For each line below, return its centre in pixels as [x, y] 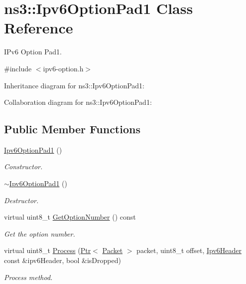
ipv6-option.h [63, 68]
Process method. [28, 277]
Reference [39, 28]
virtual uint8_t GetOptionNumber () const [70, 217]
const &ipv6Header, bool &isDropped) [62, 260]
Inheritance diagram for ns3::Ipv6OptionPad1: [74, 85]
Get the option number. [40, 233]
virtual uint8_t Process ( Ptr [48, 250]
